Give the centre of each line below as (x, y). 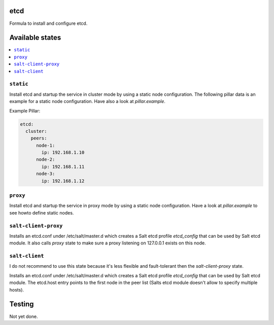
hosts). (17, 290)
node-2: (46, 159)
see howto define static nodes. (42, 212)
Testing (22, 304)
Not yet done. (24, 316)
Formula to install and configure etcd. (48, 23)
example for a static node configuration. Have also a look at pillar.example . (88, 101)
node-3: (46, 174)
